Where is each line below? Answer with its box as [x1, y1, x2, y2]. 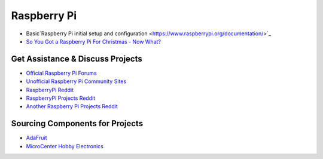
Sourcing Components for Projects [11, 118, 144, 129]
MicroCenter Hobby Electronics [26, 142, 104, 149]
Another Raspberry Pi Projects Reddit [26, 103, 118, 110]
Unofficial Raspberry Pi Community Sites [26, 78, 127, 85]
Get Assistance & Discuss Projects [11, 54, 143, 64]
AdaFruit [26, 134, 47, 142]
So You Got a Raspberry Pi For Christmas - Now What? [26, 38, 161, 45]
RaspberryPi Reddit [26, 86, 74, 93]
